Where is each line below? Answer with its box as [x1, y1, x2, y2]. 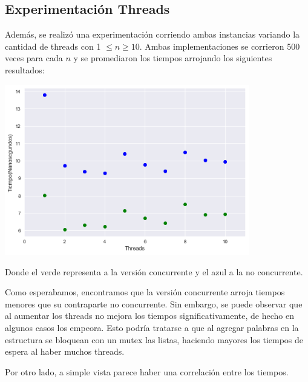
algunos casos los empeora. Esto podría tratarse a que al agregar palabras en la [5, 321, 299, 334]
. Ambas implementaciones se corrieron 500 [139, 39, 300, 52]
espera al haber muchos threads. [5, 345, 125, 358]
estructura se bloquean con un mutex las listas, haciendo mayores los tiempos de [5, 333, 304, 346]
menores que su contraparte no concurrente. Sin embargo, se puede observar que [5, 297, 303, 310]
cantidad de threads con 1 [5, 39, 101, 52]
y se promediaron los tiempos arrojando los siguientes [73, 52, 272, 64]
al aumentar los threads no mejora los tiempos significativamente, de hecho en [5, 309, 295, 322]
